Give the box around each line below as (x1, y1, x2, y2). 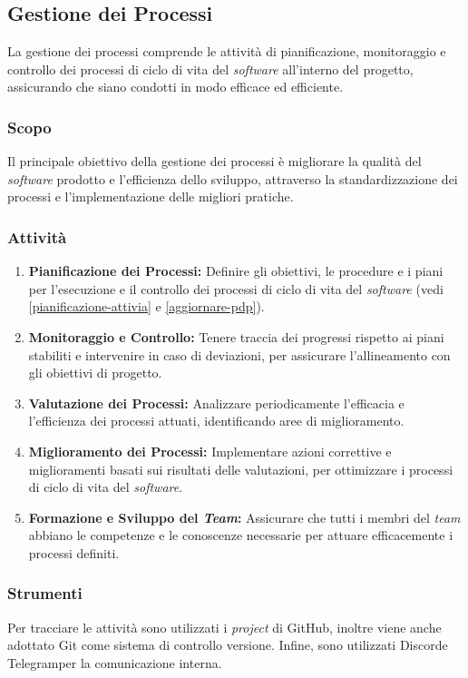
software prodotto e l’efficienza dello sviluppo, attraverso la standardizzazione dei (7, 169, 458, 188)
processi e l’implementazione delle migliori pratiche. (7, 187, 294, 206)
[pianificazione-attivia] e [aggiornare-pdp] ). (28, 297, 265, 316)
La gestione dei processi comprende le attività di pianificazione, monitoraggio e (7, 42, 446, 61)
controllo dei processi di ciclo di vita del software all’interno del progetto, (7, 59, 414, 78)
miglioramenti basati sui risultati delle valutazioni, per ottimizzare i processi (28, 459, 453, 478)
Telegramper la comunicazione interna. (7, 653, 222, 672)
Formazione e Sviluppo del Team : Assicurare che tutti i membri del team (28, 507, 461, 526)
